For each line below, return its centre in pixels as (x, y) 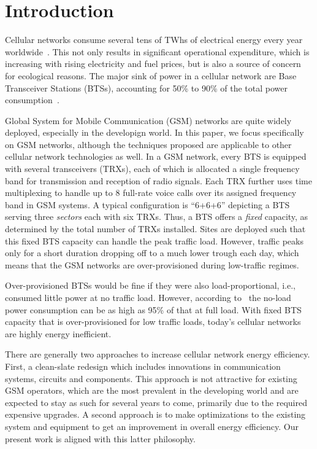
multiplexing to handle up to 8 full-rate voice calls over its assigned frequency (151, 193)
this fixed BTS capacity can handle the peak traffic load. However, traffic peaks (154, 240)
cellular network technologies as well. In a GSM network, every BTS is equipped (156, 156)
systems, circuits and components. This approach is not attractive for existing (151, 378)
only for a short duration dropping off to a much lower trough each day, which (152, 253)
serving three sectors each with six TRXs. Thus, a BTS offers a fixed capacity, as (157, 217)
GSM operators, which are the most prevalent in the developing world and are (152, 390)
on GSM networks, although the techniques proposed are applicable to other (148, 144)
